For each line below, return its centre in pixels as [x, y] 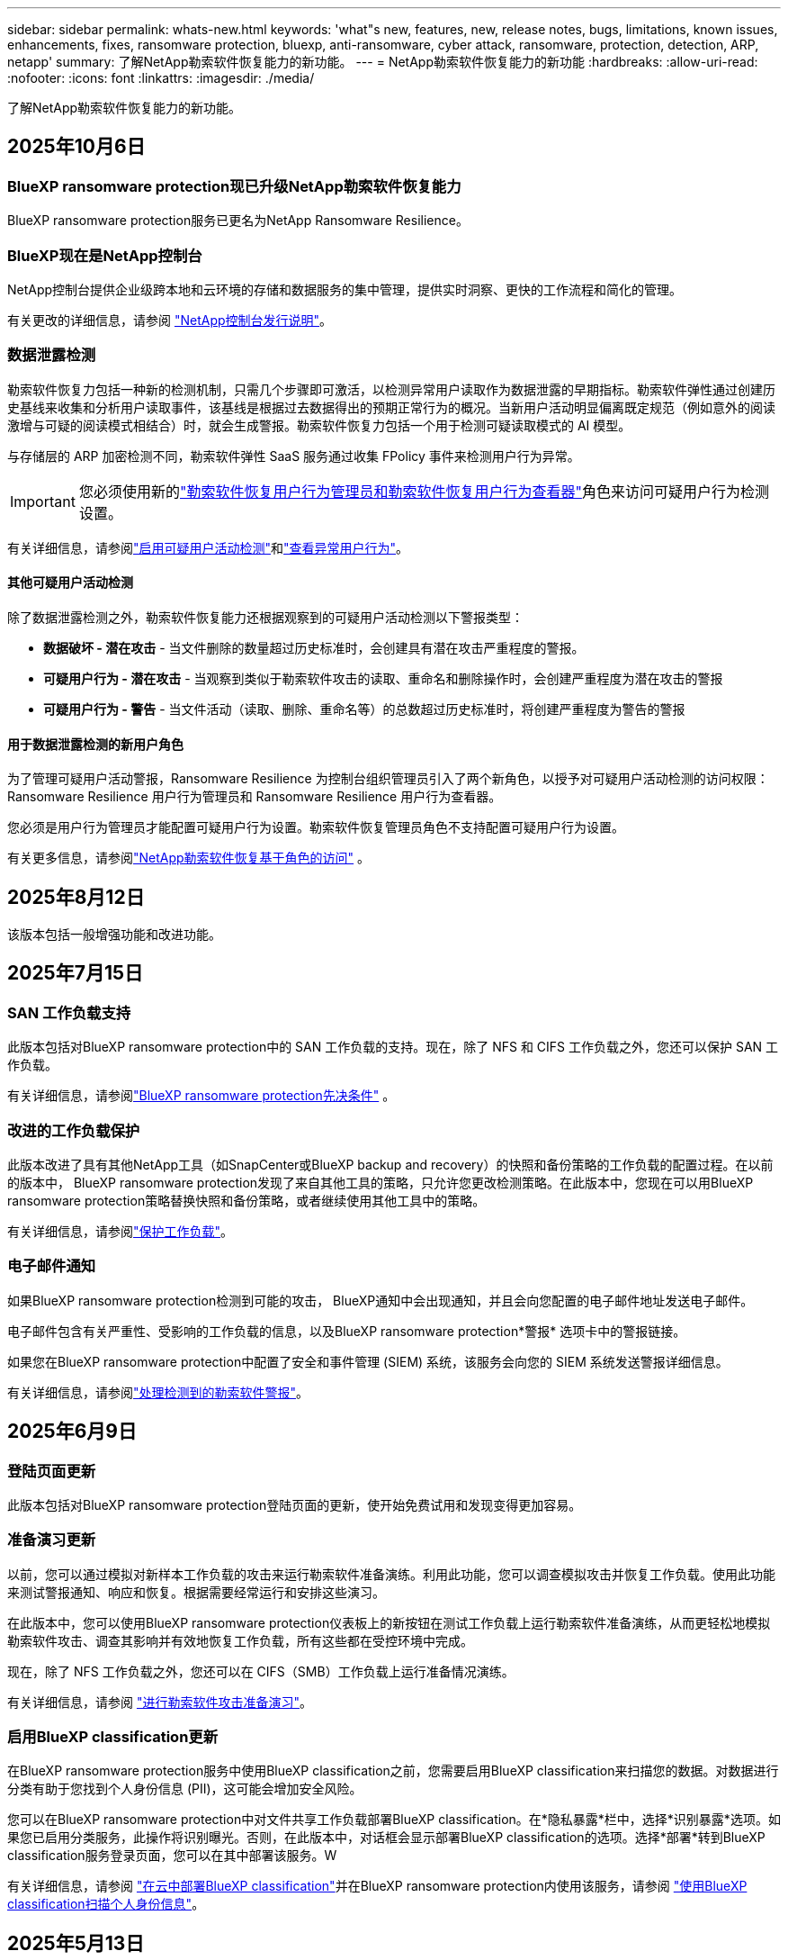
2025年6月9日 [72, 1432]
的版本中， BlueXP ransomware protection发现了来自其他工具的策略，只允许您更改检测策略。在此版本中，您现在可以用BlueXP [381, 1182]
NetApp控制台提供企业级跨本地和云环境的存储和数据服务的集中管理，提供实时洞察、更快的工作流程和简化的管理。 [345, 289]
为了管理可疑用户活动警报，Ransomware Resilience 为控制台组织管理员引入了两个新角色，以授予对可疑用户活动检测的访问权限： [388, 779]
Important [43, 501]
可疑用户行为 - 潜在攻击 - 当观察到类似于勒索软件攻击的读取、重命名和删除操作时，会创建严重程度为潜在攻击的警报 [383, 678]
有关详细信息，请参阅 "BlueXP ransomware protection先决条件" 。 [201, 1096]
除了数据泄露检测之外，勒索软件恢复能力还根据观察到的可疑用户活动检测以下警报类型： [265, 617]
